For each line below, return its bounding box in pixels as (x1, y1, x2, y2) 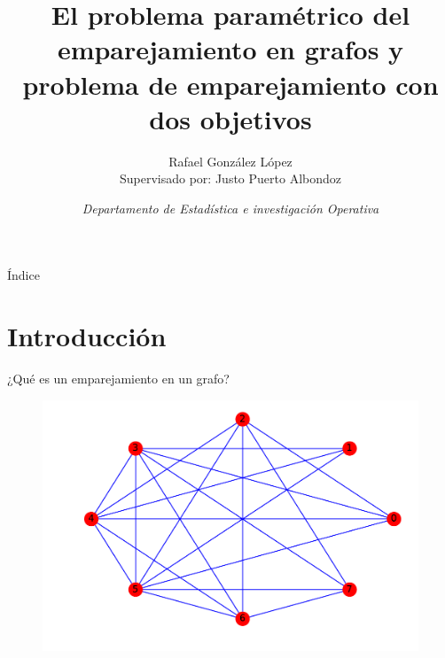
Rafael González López (168, 151, 293, 170)
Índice (7, 266, 40, 284)
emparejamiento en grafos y (57, 31, 404, 67)
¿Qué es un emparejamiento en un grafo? (7, 369, 230, 388)
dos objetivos (149, 100, 312, 136)
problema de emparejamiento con (22, 66, 439, 102)
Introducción (7, 318, 167, 354)
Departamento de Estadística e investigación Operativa (82, 198, 379, 217)
